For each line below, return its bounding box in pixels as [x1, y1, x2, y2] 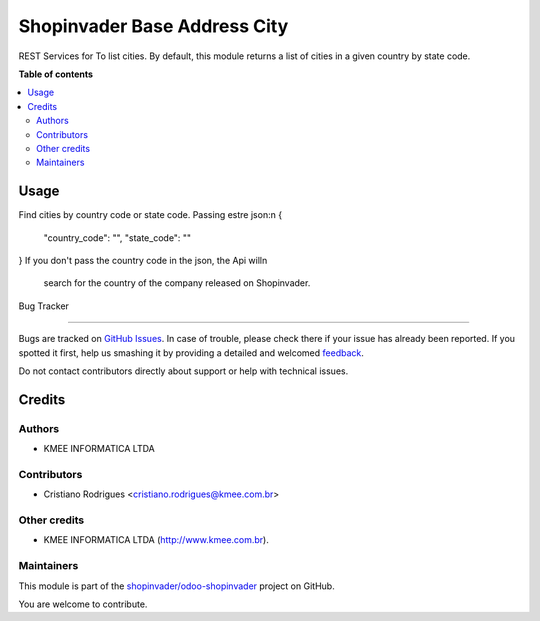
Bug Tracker [18, 300, 70, 312]
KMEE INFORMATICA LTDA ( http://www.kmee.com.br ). [43, 534, 269, 546]
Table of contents [18, 68, 94, 80]
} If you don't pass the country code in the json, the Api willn [18, 254, 268, 266]
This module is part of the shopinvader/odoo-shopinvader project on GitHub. [18, 580, 335, 592]
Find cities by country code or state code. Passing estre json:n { [18, 209, 283, 221]
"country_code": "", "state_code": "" [43, 231, 192, 244]
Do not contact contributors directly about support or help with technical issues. [18, 365, 349, 377]
